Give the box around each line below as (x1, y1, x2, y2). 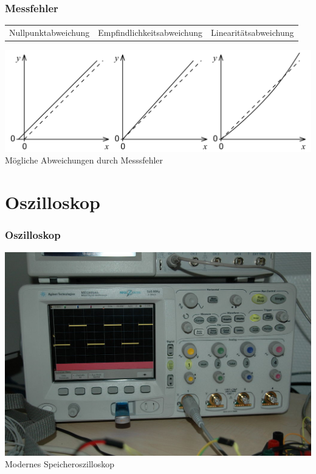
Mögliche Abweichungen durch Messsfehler (5, 154, 163, 167)
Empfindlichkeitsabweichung (98, 26, 203, 38)
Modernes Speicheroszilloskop (5, 458, 114, 470)
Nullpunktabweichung (9, 26, 90, 38)
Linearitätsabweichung (211, 26, 294, 38)
